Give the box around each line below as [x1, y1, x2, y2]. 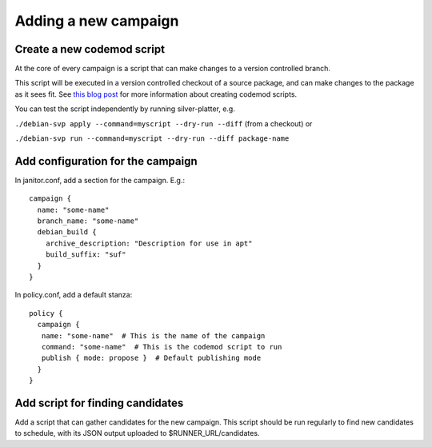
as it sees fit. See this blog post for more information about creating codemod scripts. [14, 89, 298, 99]
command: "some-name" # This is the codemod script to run [41, 342, 282, 351]
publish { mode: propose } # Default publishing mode [41, 353, 262, 363]
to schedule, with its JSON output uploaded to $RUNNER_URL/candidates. [14, 429, 260, 438]
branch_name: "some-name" [37, 217, 139, 225]
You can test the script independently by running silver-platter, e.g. [14, 104, 235, 114]
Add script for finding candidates [14, 396, 184, 409]
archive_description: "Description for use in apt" [45, 238, 253, 248]
